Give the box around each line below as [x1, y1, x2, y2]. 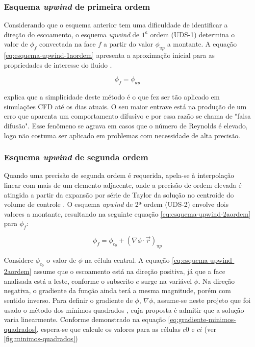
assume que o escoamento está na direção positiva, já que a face [33, 266, 226, 276]
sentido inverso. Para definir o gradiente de [4, 295, 133, 305]
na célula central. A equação [84, 254, 170, 265]
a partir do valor [103, 39, 153, 49]
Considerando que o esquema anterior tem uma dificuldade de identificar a [4, 20, 228, 30]
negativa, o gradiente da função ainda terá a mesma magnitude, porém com [4, 285, 231, 296]
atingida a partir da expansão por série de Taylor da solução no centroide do [4, 189, 234, 199]
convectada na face [39, 39, 96, 49]
